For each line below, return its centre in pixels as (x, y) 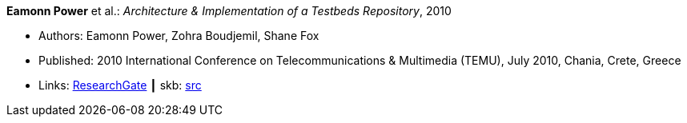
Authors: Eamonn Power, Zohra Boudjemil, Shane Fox (179, 36)
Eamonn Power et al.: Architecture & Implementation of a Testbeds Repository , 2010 (229, 11)
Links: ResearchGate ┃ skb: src (120, 85)
